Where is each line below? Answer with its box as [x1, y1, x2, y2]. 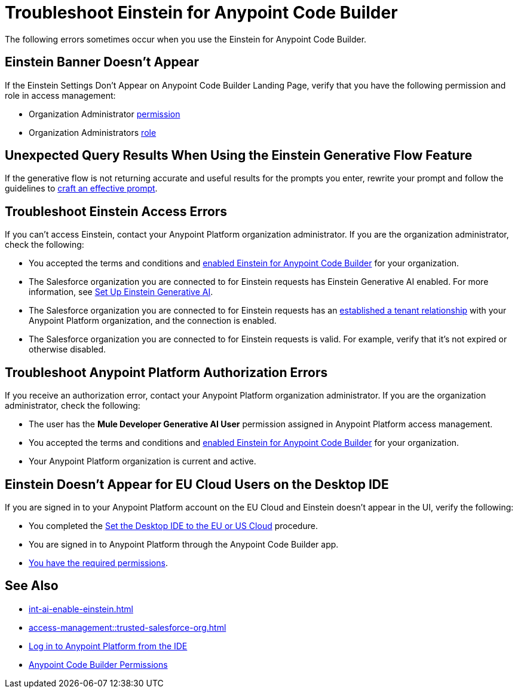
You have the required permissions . [29, 557, 168, 568]
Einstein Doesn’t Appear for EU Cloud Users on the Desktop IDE [5, 476, 389, 492]
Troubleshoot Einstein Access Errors [5, 203, 228, 219]
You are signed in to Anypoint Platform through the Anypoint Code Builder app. [29, 539, 339, 549]
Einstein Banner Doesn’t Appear [5, 54, 200, 70]
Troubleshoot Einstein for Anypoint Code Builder [5, 2, 398, 23]
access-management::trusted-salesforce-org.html [29, 622, 226, 633]
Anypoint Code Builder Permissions [29, 659, 168, 670]
